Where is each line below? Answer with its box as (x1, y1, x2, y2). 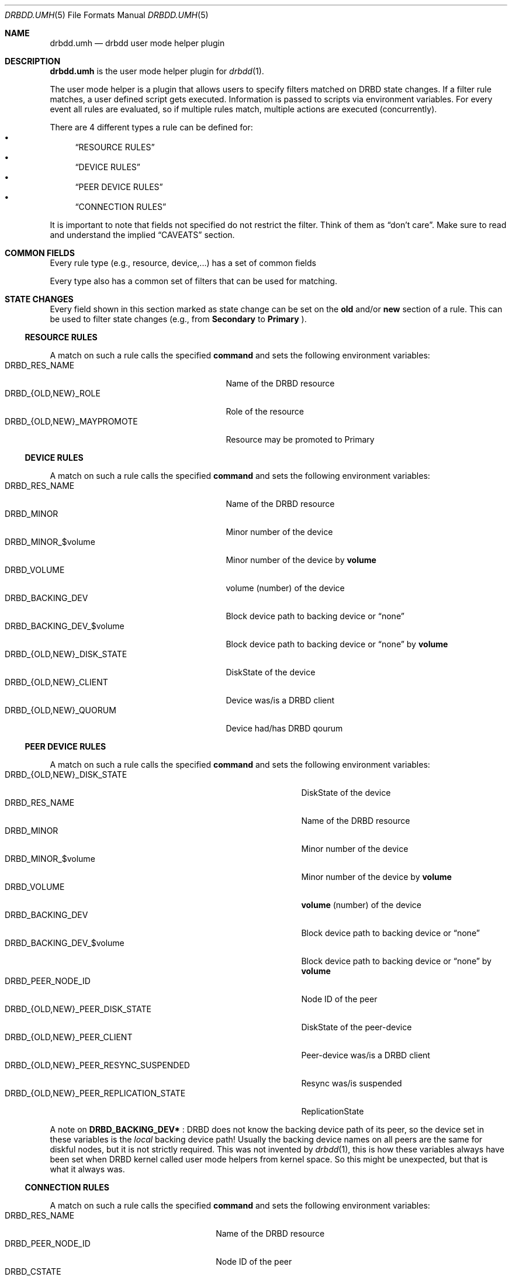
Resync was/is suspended (301, 1078, 402, 1088)
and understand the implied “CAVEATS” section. (50, 230, 235, 240)
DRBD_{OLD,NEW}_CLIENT (5, 677, 108, 687)
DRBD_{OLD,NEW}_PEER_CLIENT (5, 1032, 133, 1042)
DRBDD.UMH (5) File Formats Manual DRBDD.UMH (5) (5, 10, 209, 20)
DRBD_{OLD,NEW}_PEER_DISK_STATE (5, 1004, 151, 1014)
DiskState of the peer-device (301, 1022, 412, 1032)
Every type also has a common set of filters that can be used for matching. (50, 276, 337, 286)
